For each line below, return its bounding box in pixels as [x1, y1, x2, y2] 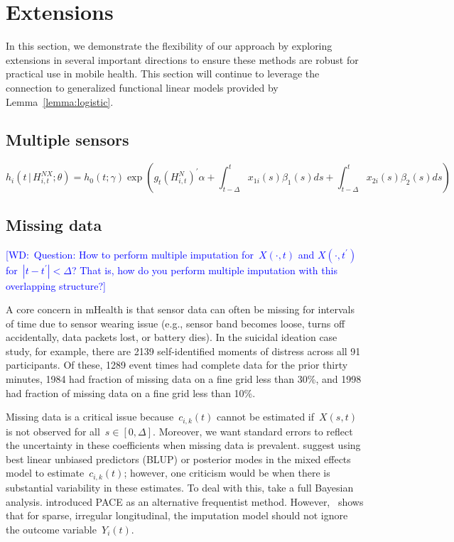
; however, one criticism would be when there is [124, 465, 330, 480]
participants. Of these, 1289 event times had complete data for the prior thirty [6, 357, 348, 372]
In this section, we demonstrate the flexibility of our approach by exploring [6, 38, 333, 53]
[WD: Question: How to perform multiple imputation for [6, 246, 254, 261]
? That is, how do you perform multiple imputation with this [71, 262, 337, 277]
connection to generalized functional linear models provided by [6, 80, 279, 94]
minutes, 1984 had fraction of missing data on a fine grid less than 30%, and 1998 [6, 372, 362, 386]
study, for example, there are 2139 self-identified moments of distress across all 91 [6, 343, 361, 358]
